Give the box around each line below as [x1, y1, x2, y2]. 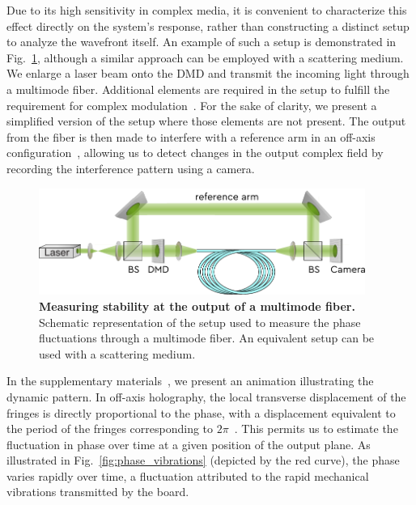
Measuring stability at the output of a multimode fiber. [39, 297, 355, 314]
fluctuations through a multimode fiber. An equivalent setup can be [39, 329, 375, 346]
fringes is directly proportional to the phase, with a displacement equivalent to [6, 404, 396, 421]
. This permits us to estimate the [234, 420, 398, 437]
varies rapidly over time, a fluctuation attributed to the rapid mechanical [6, 467, 369, 484]
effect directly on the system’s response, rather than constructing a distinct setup [6, 17, 410, 34]
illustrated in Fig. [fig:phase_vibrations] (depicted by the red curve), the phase [6, 452, 400, 469]
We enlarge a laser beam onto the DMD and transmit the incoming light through [6, 65, 410, 82]
